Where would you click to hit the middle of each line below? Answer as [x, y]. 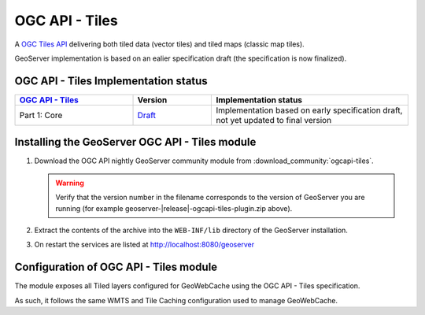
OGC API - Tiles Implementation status [111, 81]
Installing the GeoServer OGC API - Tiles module [135, 142]
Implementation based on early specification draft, [309, 110]
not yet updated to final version [274, 120]
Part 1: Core [41, 115]
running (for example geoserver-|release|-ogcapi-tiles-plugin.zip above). [174, 208]
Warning [70, 183]
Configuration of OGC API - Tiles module [116, 267]
